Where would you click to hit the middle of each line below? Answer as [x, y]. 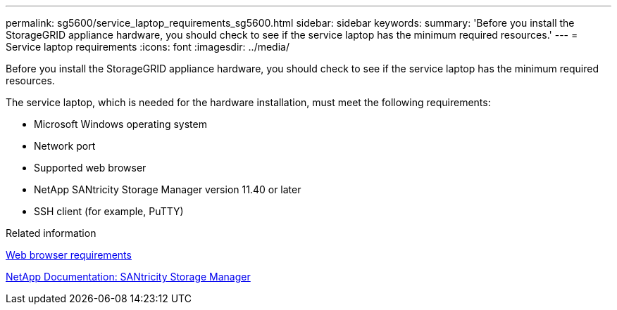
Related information [51, 233]
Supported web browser [90, 168]
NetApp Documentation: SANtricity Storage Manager [128, 277]
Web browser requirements [69, 255]
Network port [65, 146]
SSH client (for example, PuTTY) [109, 211]
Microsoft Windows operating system [120, 124]
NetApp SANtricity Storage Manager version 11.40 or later [168, 189]
